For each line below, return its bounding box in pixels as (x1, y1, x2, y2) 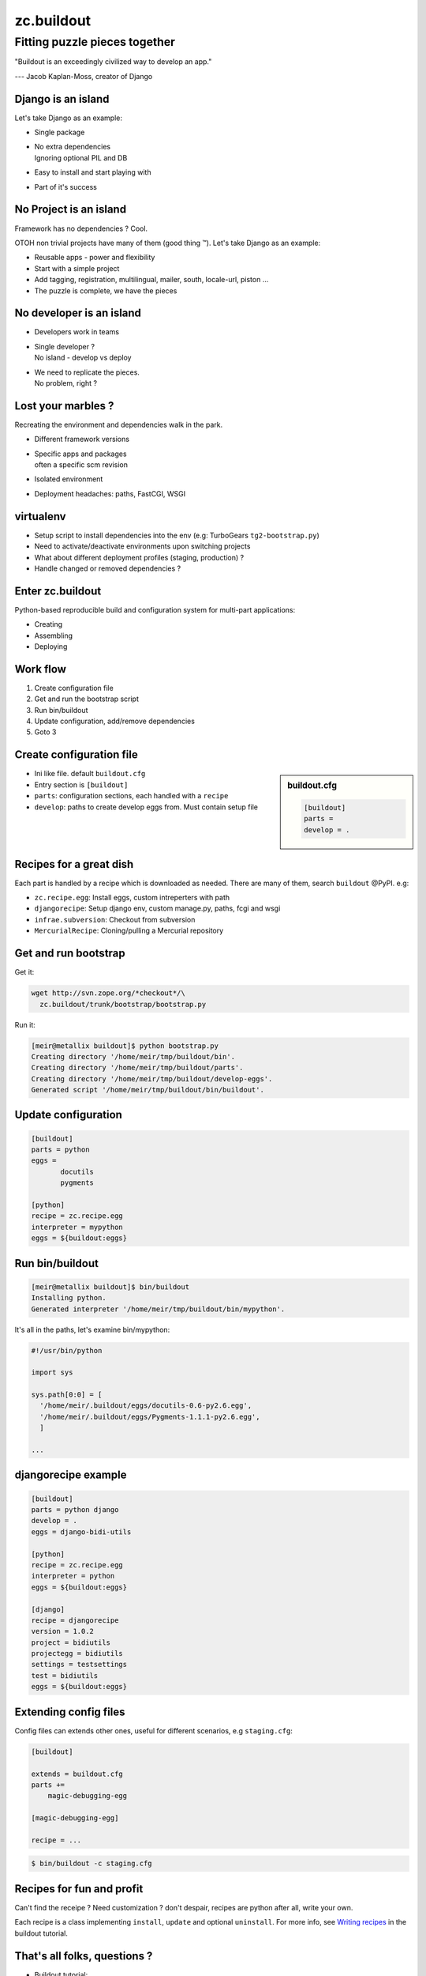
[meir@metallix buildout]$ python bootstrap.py (31, 1041, 219, 1050)
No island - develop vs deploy (34, 353, 132, 363)
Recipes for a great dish (14, 858, 134, 871)
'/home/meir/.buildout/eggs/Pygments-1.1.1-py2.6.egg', (39, 1412, 260, 1421)
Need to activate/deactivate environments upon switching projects (34, 541, 251, 551)
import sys (31, 1368, 73, 1377)
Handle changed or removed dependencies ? (34, 564, 181, 573)
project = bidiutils (31, 1638, 110, 1647)
